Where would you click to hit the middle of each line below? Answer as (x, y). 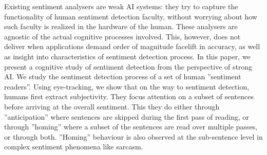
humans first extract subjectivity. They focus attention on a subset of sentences (129, 96)
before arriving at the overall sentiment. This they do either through (112, 106)
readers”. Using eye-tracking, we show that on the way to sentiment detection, (127, 86)
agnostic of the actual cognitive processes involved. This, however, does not (122, 36)
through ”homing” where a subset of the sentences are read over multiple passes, (131, 127)
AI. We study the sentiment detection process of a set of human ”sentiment (123, 76)
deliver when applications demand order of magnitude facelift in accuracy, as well (132, 46)
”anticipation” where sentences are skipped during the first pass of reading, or (127, 116)
